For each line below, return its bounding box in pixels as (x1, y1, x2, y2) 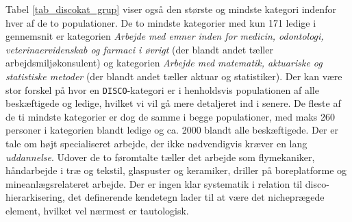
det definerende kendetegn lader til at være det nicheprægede (68, 190, 325, 204)
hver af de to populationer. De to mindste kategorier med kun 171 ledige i (5, 15, 316, 29)
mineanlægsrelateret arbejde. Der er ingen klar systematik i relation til (5, 176, 303, 190)
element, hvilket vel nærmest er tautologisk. (5, 203, 189, 217)
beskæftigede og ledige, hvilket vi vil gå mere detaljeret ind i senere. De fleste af (5, 96, 341, 110)
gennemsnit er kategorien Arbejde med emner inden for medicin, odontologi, (5, 29, 324, 43)
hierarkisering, (5, 190, 65, 204)
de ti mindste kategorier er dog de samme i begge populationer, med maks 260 (5, 109, 336, 123)
